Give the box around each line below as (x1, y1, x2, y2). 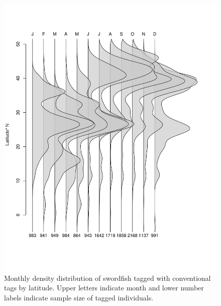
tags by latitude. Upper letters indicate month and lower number (4, 282, 204, 293)
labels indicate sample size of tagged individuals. (4, 292, 154, 302)
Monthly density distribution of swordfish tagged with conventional (4, 272, 211, 283)
